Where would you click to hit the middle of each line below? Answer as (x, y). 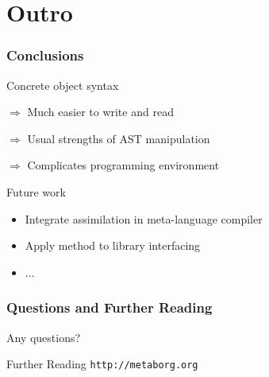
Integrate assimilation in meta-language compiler (144, 218)
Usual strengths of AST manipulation (119, 138)
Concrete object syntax (63, 85)
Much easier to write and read (100, 112)
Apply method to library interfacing (113, 245)
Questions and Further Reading (110, 307)
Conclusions (45, 55)
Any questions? (44, 337)
